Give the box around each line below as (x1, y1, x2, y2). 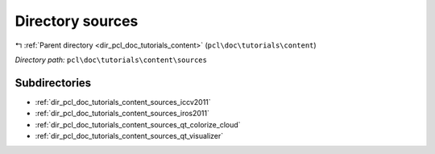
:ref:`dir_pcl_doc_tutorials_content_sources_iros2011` (35, 109, 209, 119)
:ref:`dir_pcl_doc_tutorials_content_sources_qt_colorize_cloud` (35, 119, 241, 129)
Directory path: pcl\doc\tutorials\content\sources (14, 55, 207, 65)
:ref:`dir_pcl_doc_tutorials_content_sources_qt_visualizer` (35, 131, 224, 141)
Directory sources (14, 12, 139, 30)
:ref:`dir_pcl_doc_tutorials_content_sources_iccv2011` (35, 97, 211, 106)
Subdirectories (14, 76, 92, 89)
